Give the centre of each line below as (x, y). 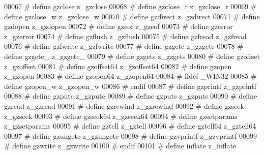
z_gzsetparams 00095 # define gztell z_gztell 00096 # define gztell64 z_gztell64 (130, 126)
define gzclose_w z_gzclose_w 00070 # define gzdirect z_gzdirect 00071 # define (132, 16)
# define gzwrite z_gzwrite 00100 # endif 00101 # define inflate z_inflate (120, 146)
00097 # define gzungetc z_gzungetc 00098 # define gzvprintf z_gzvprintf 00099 (131, 135)
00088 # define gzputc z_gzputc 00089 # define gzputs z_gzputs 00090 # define (131, 96)
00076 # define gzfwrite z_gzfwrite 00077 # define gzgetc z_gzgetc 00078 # (124, 46)
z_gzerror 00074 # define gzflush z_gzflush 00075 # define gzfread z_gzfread (125, 36)
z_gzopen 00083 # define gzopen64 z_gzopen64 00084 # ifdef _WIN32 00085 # (130, 76)
